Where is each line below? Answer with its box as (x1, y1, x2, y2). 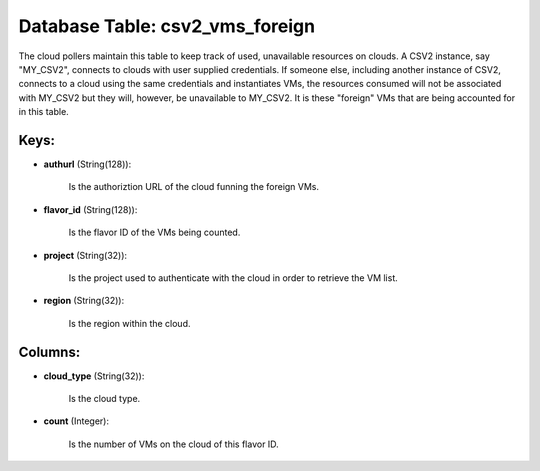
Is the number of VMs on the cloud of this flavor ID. (68, 438, 279, 450)
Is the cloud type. (68, 393, 141, 405)
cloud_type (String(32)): (43, 370, 145, 382)
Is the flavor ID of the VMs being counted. (68, 226, 241, 239)
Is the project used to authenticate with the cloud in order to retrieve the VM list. (68, 271, 399, 284)
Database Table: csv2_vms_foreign (18, 15, 315, 37)
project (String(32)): (43, 249, 128, 261)
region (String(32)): (43, 295, 125, 307)
